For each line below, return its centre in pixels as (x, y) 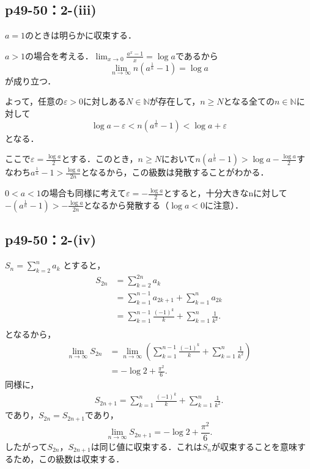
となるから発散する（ (126, 205)
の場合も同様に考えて (83, 193)
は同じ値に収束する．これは (146, 446)
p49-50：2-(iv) (51, 239)
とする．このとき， (100, 159)
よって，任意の (34, 101)
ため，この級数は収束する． (69, 459)
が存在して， (175, 101)
